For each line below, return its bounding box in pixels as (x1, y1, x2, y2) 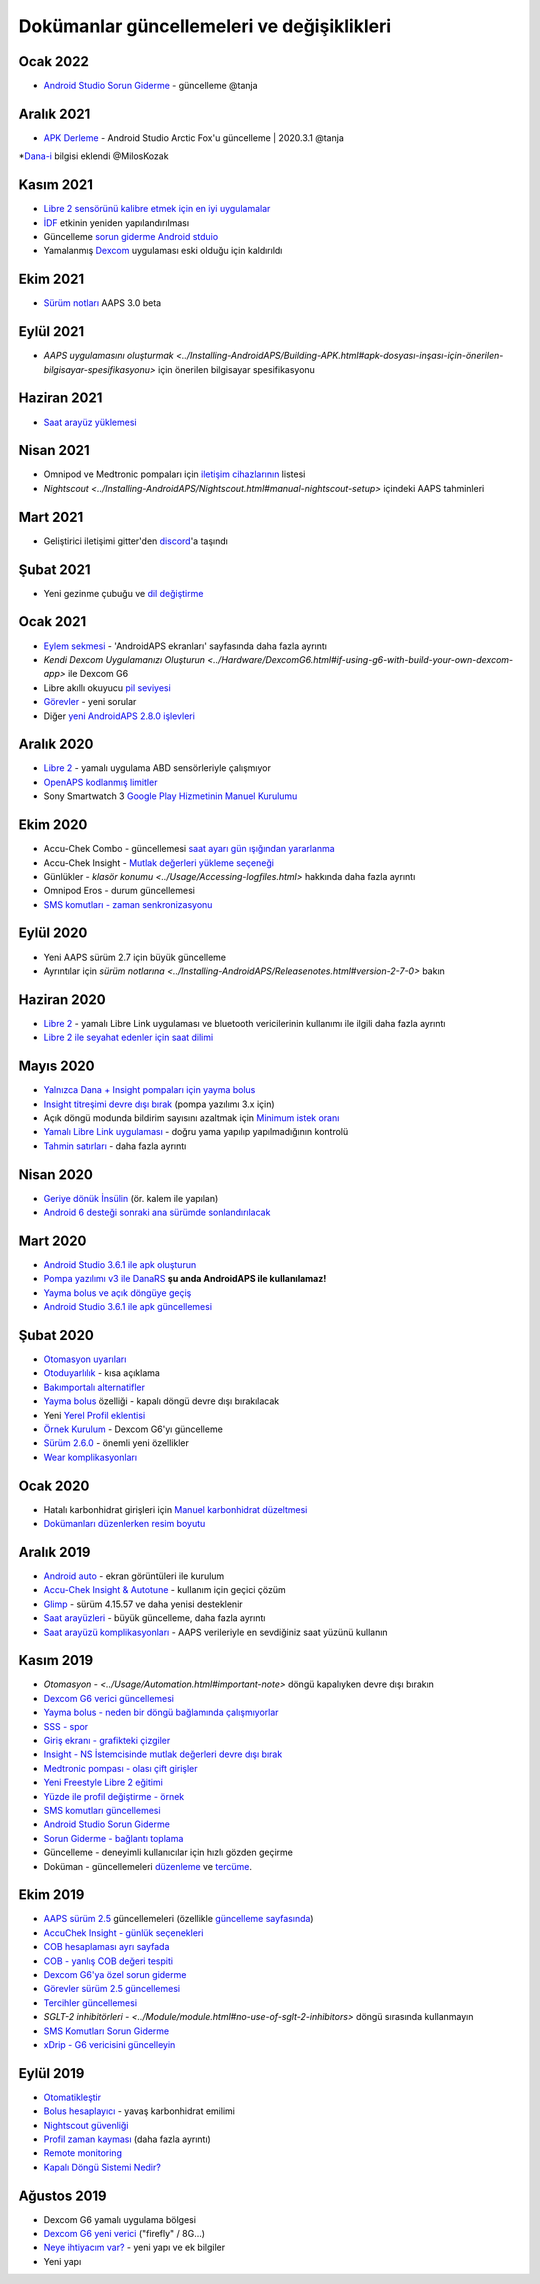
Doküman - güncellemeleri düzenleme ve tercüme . (43, 1860, 252, 1872)
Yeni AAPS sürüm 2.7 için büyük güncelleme (43, 951, 227, 963)
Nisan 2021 (18, 442, 90, 459)
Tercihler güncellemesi (43, 1996, 138, 2009)
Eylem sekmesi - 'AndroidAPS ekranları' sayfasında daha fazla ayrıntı (43, 640, 327, 652)
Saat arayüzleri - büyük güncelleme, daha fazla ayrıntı (43, 1612, 266, 1624)
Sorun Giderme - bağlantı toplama (43, 1832, 184, 1844)
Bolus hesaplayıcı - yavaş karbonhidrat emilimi (43, 2105, 235, 2117)
